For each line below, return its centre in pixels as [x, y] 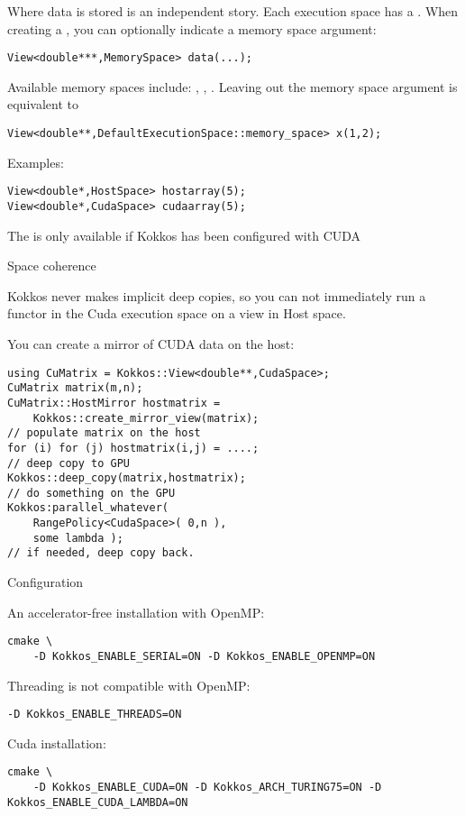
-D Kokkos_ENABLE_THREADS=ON [95, 715]
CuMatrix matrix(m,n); [75, 388]
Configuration [46, 582]
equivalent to [43, 104]
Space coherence [52, 266]
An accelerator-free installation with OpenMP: [136, 612]
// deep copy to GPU [69, 463]
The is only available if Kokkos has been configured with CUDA [184, 235]
